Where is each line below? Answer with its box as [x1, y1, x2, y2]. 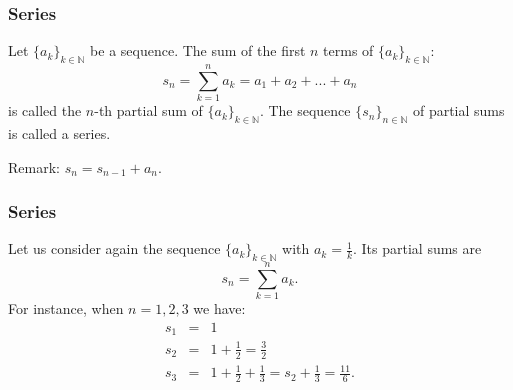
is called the [8, 100, 82, 121]
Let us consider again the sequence [8, 238, 221, 259]
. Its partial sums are [353, 238, 482, 259]
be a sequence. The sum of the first [90, 40, 306, 61]
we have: [193, 298, 246, 319]
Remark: [8, 156, 60, 177]
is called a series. [8, 122, 111, 143]
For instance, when [8, 298, 124, 319]
